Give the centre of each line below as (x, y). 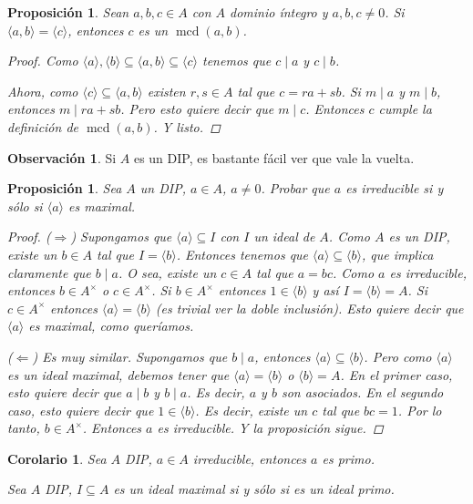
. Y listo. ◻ (187, 126)
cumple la (405, 109)
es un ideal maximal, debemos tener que (118, 374)
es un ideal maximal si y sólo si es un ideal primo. (254, 489)
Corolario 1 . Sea (57, 458)
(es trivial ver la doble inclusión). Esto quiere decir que (309, 308)
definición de (43, 126)
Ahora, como (43, 91)
